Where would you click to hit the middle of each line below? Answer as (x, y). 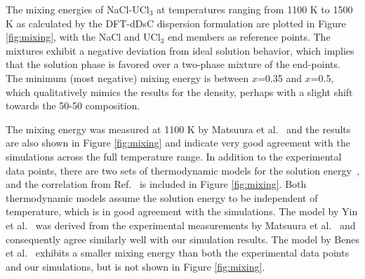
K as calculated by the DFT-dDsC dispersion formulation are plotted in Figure (176, 23)
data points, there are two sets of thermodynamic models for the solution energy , (182, 170)
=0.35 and (279, 77)
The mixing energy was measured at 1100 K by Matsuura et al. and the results (178, 129)
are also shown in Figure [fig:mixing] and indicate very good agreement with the (178, 143)
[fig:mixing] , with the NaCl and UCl (83, 37)
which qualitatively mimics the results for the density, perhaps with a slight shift (179, 91)
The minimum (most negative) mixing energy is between (127, 77)
